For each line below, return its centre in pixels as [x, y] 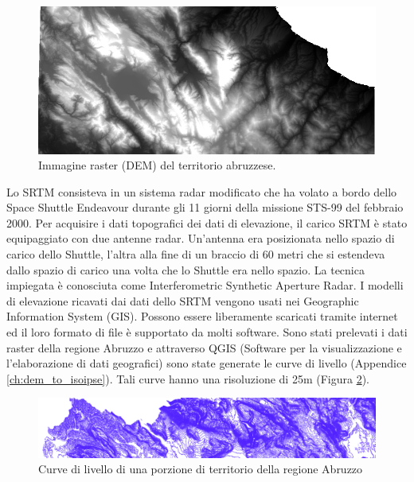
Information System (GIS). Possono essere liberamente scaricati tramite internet [202, 316]
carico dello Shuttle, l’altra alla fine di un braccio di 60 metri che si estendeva [196, 254]
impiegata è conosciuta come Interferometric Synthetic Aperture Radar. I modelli [205, 285]
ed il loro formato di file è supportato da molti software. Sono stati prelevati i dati [207, 332]
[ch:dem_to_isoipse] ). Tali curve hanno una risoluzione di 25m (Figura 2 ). [188, 378]
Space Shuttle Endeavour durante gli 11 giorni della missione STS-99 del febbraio [205, 207]
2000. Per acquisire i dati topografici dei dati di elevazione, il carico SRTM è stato [207, 222]
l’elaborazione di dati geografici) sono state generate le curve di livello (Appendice [207, 363]
